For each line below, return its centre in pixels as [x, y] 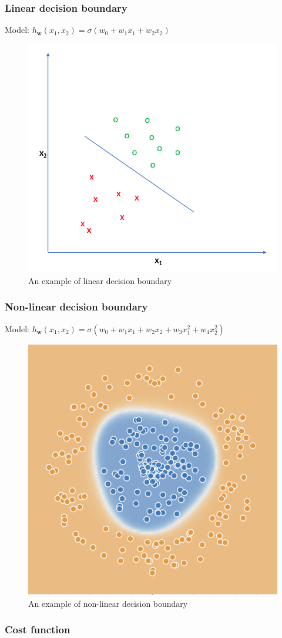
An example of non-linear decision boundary [108, 603]
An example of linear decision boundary [100, 280]
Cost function [38, 629]
